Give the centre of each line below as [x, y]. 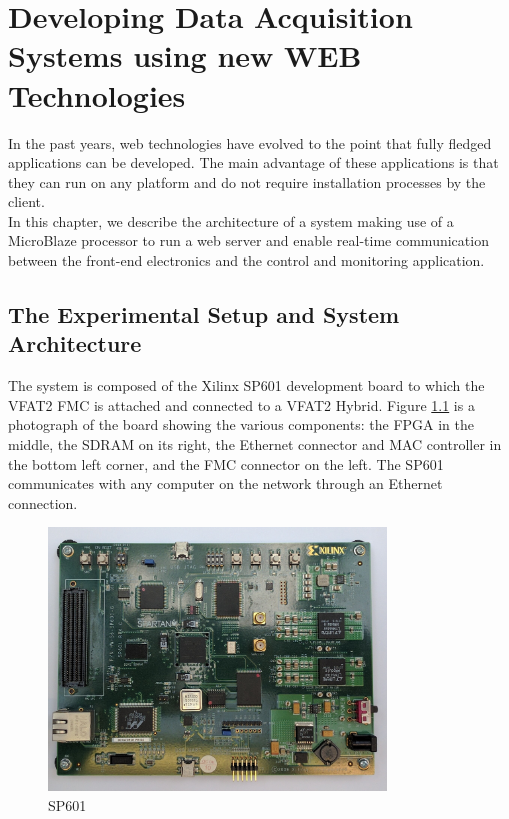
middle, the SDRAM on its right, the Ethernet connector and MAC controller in [255, 444]
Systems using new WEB [185, 55]
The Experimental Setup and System [204, 314]
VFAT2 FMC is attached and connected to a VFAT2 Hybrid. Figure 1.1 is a [241, 404]
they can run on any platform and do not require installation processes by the [247, 181]
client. [26, 201]
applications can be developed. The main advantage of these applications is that [253, 162]
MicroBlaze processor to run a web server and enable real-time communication [248, 240]
